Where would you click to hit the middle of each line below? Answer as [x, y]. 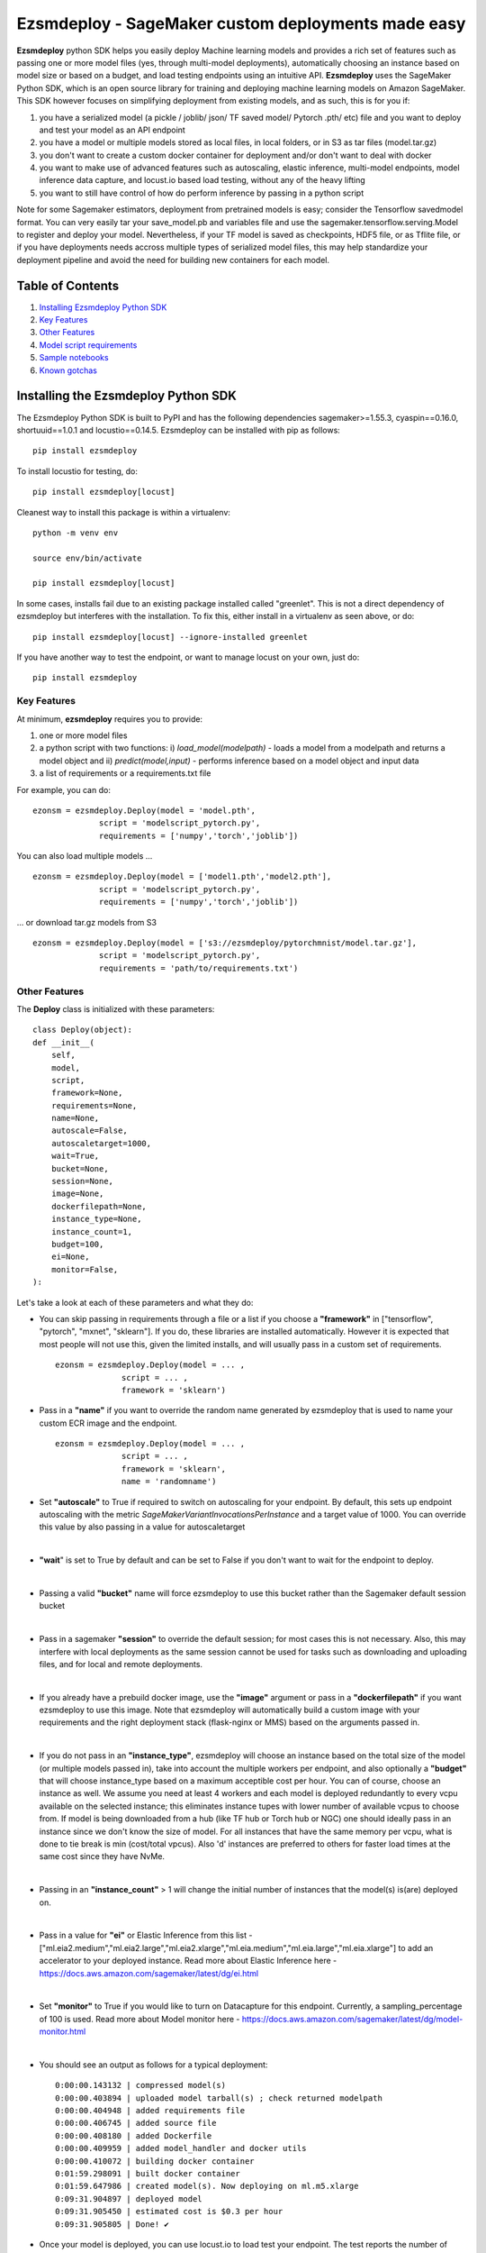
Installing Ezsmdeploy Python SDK [103, 307]
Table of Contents [68, 285]
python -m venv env [76, 533]
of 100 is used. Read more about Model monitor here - [139, 2019]
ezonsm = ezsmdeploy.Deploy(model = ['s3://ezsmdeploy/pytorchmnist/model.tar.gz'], [225, 943]
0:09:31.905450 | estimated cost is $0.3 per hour [169, 2212]
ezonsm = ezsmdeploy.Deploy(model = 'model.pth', [144, 810]
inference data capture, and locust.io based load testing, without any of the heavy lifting [202, 180]
